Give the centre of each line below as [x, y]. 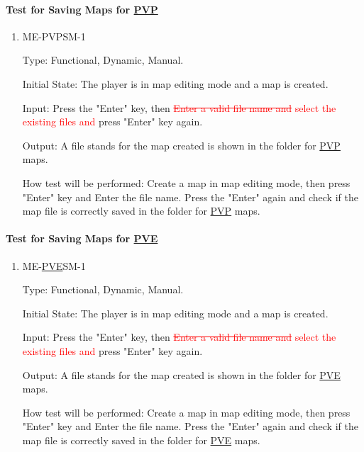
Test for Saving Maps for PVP [82, 9]
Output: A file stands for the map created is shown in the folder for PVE [181, 374]
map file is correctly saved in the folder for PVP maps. [141, 211]
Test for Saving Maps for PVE [82, 238]
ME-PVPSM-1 [54, 36]
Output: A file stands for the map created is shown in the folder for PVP [181, 145]
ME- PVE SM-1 [54, 265]
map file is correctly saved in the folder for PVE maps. [141, 440]
